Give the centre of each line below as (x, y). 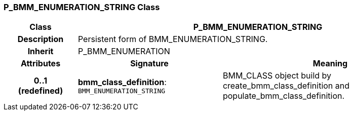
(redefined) (41, 91)
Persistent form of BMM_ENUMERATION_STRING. (173, 39)
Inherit (41, 51)
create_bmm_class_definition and (286, 86)
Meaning (330, 64)
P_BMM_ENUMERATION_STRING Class (82, 7)
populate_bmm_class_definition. (284, 96)
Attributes (41, 64)
